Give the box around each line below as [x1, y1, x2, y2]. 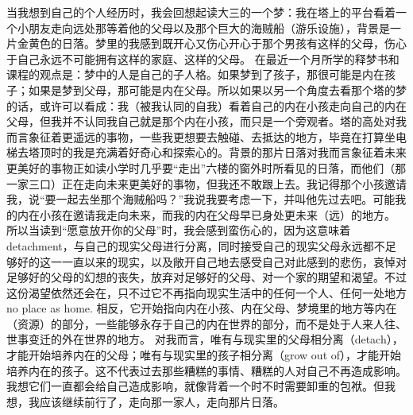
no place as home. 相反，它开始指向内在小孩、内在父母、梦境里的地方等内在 [6, 300, 397, 316]
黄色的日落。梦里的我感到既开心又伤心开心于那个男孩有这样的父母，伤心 [28, 35, 407, 52]
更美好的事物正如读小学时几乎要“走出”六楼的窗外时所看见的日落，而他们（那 [6, 159, 407, 176]
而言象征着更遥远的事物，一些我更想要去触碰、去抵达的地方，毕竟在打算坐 [6, 128, 396, 145]
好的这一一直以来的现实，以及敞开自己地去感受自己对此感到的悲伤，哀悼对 [17, 253, 407, 270]
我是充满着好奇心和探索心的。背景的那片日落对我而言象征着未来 [72, 144, 407, 161]
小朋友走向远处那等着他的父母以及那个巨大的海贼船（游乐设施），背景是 [17, 19, 390, 36]
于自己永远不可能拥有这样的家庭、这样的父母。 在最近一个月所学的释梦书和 [6, 50, 399, 67]
